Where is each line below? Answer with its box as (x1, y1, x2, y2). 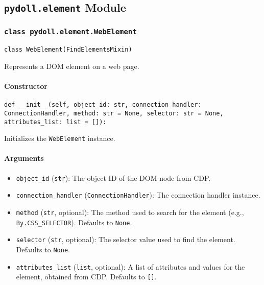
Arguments (4, 153, 44, 163)
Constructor (4, 80, 47, 91)
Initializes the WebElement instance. (4, 133, 115, 144)
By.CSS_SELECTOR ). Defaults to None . (16, 217, 132, 227)
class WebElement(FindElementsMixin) (4, 46, 132, 54)
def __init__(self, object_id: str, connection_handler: (4, 101, 202, 109)
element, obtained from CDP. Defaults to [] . (16, 271, 157, 282)
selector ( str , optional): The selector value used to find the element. (16, 234, 235, 245)
